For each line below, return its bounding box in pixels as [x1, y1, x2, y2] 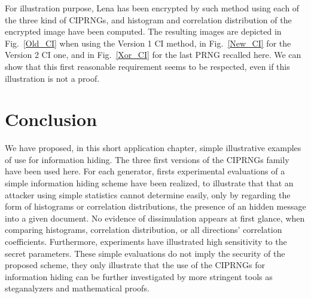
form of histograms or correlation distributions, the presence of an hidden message [5, 200, 306, 213]
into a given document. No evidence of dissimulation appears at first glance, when [5, 211, 305, 224]
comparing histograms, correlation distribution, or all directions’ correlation [5, 223, 282, 236]
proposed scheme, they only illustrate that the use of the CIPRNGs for [5, 259, 265, 271]
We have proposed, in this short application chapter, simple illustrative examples [5, 142, 301, 154]
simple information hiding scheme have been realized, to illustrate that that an [5, 177, 294, 189]
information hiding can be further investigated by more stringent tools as [5, 270, 273, 282]
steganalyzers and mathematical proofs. [5, 282, 150, 294]
